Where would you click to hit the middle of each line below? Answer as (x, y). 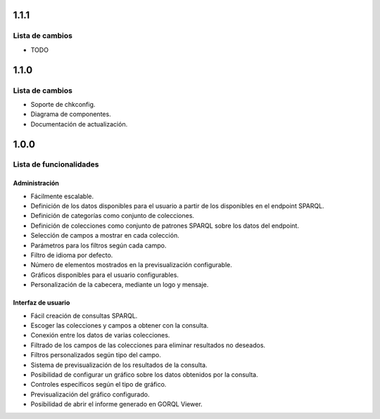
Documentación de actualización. (79, 124)
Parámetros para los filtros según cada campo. (99, 245)
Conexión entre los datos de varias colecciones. (100, 335)
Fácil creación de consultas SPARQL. (84, 316)
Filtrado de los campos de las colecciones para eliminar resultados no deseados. (148, 345)
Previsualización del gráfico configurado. (90, 394)
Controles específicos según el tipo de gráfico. (99, 385)
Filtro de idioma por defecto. (72, 255)
